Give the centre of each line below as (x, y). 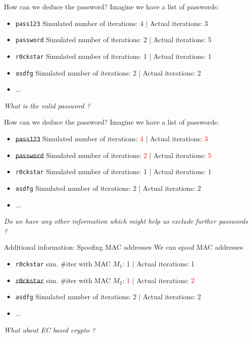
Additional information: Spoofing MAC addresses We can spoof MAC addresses (124, 247)
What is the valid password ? (47, 105)
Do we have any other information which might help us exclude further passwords (126, 221)
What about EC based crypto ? (50, 329)
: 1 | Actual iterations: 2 (158, 280)
